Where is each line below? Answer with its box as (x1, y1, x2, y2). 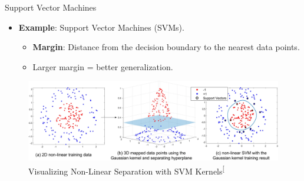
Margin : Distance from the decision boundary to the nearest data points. (32, 41, 300, 53)
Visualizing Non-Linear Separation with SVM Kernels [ (28, 163, 224, 177)
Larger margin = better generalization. (32, 60, 173, 73)
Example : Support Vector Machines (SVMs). (18, 21, 184, 33)
